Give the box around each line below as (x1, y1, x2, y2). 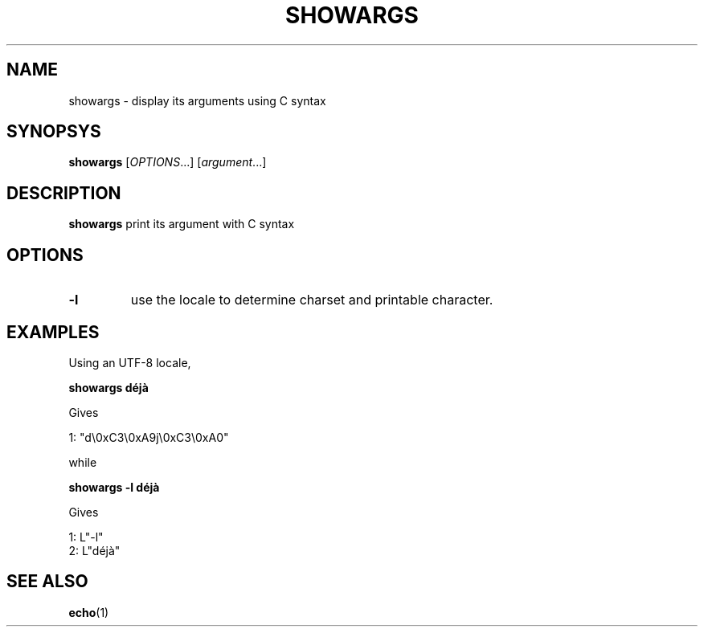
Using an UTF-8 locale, (68, 355, 191, 370)
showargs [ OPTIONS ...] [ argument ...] (68, 155, 267, 169)
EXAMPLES (6, 321, 100, 342)
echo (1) (68, 605, 109, 619)
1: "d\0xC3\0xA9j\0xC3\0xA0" (68, 430, 229, 444)
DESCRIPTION (6, 182, 121, 203)
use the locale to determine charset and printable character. (130, 292, 493, 308)
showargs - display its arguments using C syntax (68, 93, 326, 108)
